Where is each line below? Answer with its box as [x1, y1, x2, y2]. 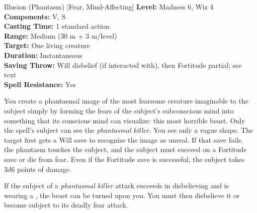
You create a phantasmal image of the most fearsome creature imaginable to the [4, 96, 249, 106]
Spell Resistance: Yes [4, 79, 76, 89]
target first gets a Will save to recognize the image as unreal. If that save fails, [4, 134, 243, 145]
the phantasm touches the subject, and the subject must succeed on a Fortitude [4, 144, 247, 155]
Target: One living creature [4, 40, 90, 51]
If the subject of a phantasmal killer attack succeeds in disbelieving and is [4, 180, 229, 191]
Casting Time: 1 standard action [4, 21, 109, 31]
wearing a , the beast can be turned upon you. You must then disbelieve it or [4, 190, 240, 200]
